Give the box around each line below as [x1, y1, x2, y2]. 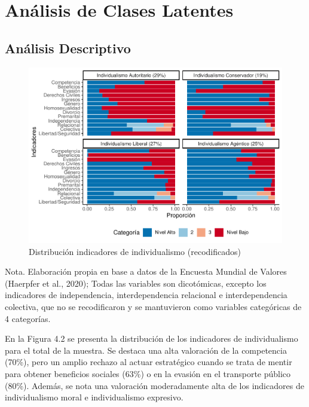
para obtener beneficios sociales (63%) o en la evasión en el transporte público [5, 367, 291, 380]
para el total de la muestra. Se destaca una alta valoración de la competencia [5, 344, 287, 356]
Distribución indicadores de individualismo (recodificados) [29, 245, 241, 257]
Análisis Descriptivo [5, 38, 131, 57]
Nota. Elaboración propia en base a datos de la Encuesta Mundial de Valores [5, 265, 287, 278]
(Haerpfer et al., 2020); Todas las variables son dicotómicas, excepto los [5, 277, 267, 289]
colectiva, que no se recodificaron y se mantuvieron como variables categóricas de [5, 300, 302, 313]
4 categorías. [5, 312, 51, 324]
